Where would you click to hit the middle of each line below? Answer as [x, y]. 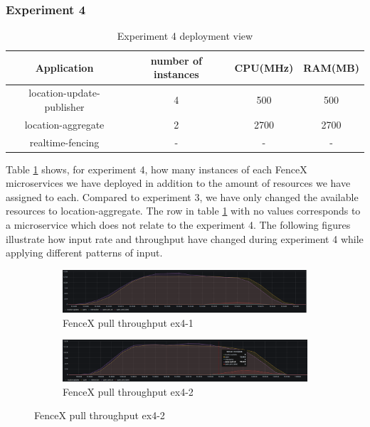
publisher [64, 106]
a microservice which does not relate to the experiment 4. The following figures [178, 225]
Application [64, 67]
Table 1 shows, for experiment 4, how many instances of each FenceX [157, 169]
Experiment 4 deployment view [185, 36]
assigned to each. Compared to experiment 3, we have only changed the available [182, 196]
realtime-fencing [64, 142]
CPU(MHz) [264, 67]
